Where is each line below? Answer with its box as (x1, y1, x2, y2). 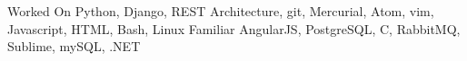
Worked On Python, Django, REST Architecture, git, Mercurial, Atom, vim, (7, 2, 434, 20)
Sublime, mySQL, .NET (7, 37, 141, 56)
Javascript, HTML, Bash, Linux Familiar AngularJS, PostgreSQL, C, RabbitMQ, (7, 19, 461, 38)
